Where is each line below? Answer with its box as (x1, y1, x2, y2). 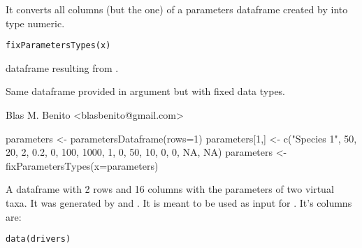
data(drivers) (6, 234, 71, 245)
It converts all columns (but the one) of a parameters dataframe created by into (6, 2, 348, 16)
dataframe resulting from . (6, 60, 119, 75)
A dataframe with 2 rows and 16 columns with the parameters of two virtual (6, 182, 334, 196)
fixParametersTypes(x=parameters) (6, 158, 159, 173)
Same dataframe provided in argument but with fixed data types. (6, 84, 286, 99)
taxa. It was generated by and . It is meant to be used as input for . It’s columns (6, 196, 352, 210)
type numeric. (6, 15, 65, 30)
